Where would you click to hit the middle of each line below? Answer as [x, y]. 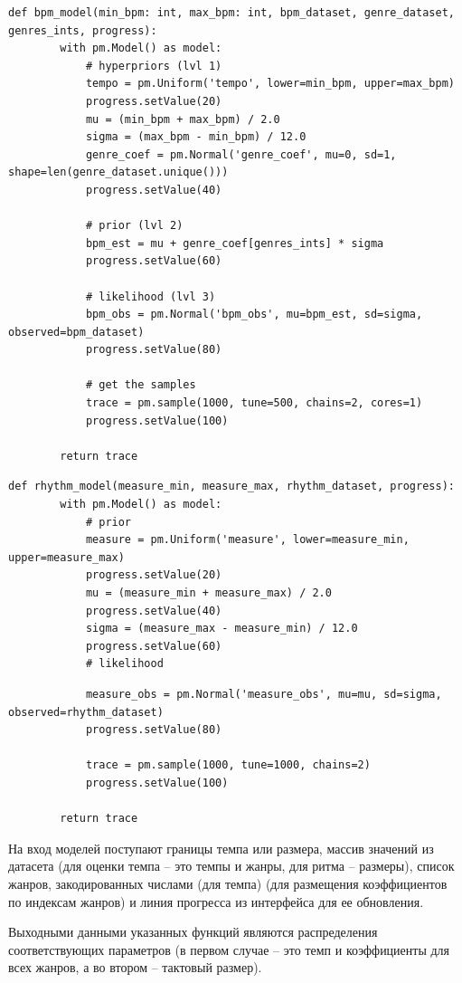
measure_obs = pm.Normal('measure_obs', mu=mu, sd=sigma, [264, 694]
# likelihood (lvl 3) [151, 296]
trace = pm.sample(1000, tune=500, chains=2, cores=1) [254, 403]
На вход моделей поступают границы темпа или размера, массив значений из [221, 848]
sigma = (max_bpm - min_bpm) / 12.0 [196, 137]
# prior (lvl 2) [134, 226]
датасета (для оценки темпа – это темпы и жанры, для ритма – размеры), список [231, 866]
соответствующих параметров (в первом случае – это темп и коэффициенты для [229, 949]
